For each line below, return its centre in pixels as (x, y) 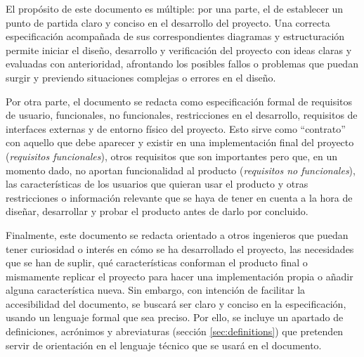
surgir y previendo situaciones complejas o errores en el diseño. (141, 77)
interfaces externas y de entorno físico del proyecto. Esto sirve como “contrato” (176, 128)
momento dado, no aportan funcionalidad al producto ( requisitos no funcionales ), (181, 170)
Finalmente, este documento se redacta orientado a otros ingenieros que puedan (177, 234)
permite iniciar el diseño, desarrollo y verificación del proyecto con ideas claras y (179, 50)
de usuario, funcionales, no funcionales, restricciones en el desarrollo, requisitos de (182, 115)
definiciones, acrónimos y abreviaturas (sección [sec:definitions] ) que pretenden (175, 331)
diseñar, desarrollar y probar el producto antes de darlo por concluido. (157, 211)
